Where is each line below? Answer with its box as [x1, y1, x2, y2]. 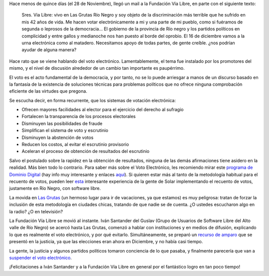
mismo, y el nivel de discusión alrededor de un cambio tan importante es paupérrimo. [9, 65, 185, 71]
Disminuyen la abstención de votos [21, 135, 94, 140]
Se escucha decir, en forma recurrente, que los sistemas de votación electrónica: [9, 97, 176, 103]
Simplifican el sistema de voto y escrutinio [21, 128, 109, 134]
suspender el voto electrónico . [9, 255, 72, 261]
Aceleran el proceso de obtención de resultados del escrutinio [21, 148, 149, 154]
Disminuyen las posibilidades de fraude [21, 120, 103, 127]
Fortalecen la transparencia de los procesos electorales [21, 114, 136, 120]
